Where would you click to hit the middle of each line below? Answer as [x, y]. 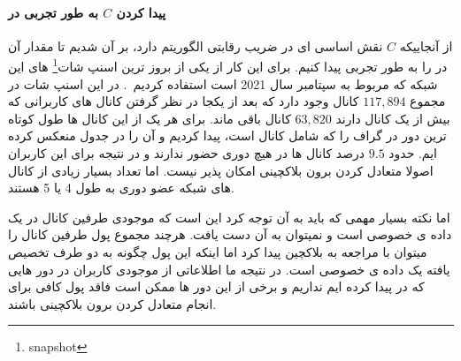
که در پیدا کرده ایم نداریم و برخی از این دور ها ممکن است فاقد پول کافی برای [216, 286]
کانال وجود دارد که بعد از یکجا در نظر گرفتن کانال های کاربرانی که [184, 101]
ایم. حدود [413, 153]
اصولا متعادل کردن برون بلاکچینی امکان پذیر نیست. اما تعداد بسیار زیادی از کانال [221, 170]
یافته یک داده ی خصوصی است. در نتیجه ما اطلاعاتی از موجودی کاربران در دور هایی [229, 269]
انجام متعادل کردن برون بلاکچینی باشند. [112, 303]
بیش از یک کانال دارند [393, 118]
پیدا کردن [141, 12]
